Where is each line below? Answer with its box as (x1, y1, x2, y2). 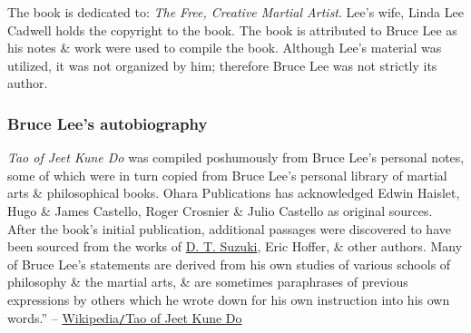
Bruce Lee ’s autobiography (7, 112, 208, 134)
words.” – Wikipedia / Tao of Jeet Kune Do (7, 308, 242, 327)
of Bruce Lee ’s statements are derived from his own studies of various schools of (7, 254, 451, 273)
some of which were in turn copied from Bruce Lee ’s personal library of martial (7, 165, 447, 184)
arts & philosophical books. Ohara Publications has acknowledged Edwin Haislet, (7, 183, 460, 202)
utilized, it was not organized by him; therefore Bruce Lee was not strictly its (7, 55, 437, 74)
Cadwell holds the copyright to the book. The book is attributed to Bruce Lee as (7, 20, 457, 39)
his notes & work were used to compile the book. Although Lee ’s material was (7, 38, 442, 57)
